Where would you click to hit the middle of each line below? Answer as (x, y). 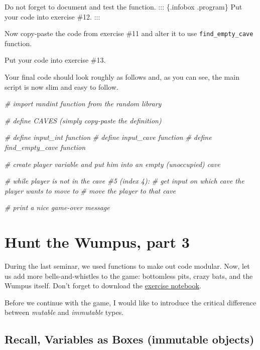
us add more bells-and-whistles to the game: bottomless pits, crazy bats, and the (129, 276)
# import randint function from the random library (83, 104)
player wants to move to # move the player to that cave (90, 190)
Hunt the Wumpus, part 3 (97, 242)
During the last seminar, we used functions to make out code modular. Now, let (127, 266)
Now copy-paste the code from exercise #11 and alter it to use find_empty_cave (129, 33)
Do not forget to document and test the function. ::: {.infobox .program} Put (123, 7)
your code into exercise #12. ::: (52, 16)
